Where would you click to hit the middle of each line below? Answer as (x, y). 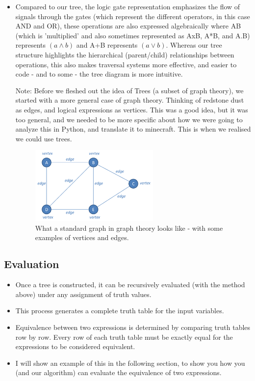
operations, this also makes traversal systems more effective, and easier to (126, 64)
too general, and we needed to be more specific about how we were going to (129, 119)
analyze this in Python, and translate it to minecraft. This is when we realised (133, 129)
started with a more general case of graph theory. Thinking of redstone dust (130, 100)
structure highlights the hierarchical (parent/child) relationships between (125, 54)
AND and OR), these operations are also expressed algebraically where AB (128, 26)
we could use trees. (44, 138)
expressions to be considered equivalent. (75, 346)
